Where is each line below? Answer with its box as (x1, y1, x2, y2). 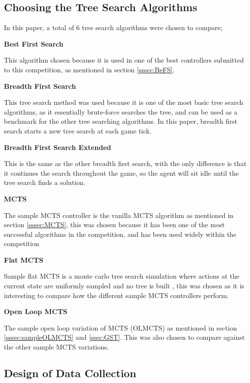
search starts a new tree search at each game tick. (4, 125, 152, 135)
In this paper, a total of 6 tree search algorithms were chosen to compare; (4, 22, 223, 33)
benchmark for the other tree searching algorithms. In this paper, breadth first (4, 116, 237, 126)
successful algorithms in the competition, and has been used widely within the (4, 229, 236, 239)
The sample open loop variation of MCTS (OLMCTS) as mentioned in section (4, 322, 237, 333)
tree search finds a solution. (4, 177, 85, 187)
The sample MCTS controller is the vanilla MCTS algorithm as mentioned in (4, 210, 233, 220)
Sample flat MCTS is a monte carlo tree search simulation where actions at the (4, 271, 239, 281)
